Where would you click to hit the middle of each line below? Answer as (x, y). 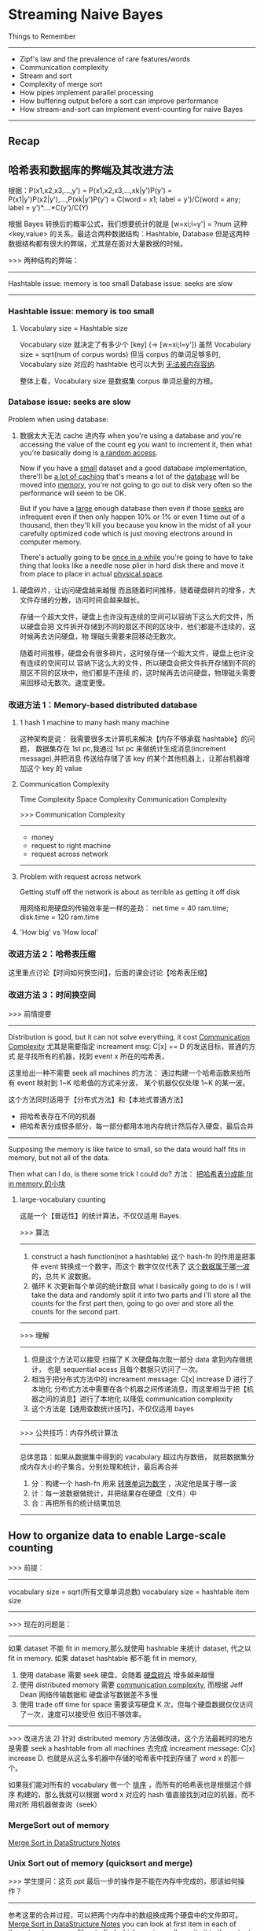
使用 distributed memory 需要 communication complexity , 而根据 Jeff (131, 1685)
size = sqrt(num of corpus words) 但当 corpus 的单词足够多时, (120, 354)
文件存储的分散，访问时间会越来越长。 (81, 599)
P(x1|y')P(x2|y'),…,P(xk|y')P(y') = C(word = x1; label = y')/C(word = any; (125, 199)
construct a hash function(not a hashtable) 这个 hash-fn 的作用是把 (140, 1256)
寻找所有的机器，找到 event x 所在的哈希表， (96, 1056)
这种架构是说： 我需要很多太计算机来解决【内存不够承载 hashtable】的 (134, 739)
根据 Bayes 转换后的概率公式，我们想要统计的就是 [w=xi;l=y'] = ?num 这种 (128, 224)
